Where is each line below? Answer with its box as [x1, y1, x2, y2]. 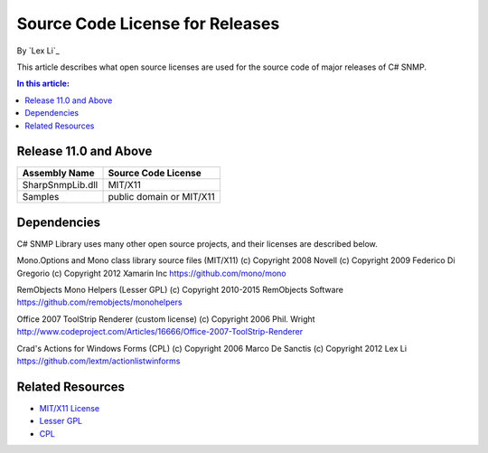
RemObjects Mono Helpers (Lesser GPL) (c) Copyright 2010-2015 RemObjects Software [16, 285, 343, 296]
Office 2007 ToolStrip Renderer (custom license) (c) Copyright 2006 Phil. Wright [16, 313, 315, 325]
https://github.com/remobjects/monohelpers [16, 297, 183, 307]
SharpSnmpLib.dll [22, 179, 99, 192]
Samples [22, 191, 60, 203]
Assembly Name [22, 167, 95, 180]
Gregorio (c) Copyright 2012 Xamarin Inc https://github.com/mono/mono [16, 268, 286, 278]
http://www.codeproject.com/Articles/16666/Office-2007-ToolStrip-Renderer [16, 326, 303, 337]
